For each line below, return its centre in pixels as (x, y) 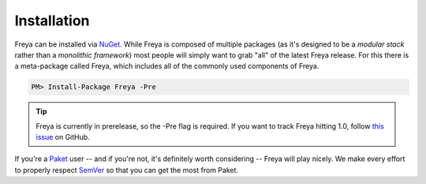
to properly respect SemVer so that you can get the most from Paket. (127, 170)
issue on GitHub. (63, 137)
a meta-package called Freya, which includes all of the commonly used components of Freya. (167, 66)
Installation (52, 21)
